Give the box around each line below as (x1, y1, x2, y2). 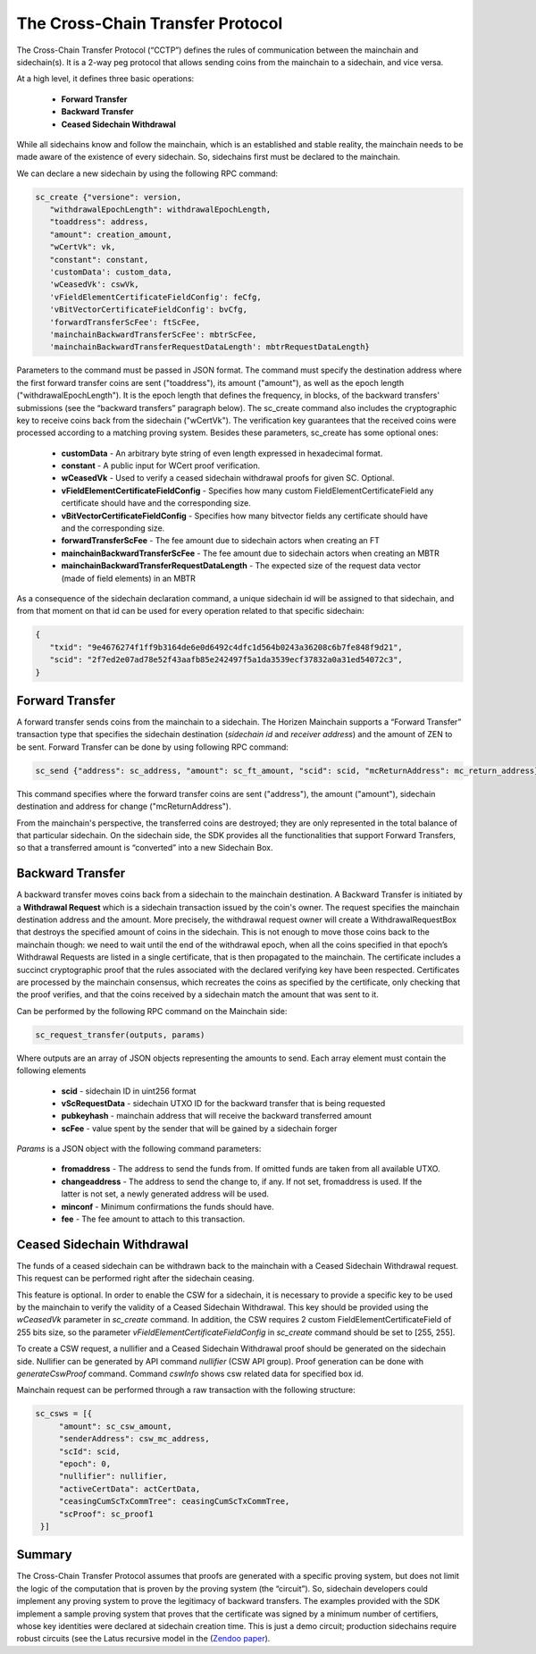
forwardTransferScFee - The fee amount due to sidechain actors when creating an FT (61, 535, 380, 546)
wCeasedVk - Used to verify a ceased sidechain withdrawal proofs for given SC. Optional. (61, 473, 395, 483)
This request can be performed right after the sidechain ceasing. (16, 1273, 255, 1284)
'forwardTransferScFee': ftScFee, (49, 317, 201, 327)
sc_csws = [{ (35, 1408, 93, 1419)
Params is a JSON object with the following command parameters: (16, 1144, 262, 1154)
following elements (16, 1065, 87, 1076)
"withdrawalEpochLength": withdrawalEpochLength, (49, 205, 272, 214)
